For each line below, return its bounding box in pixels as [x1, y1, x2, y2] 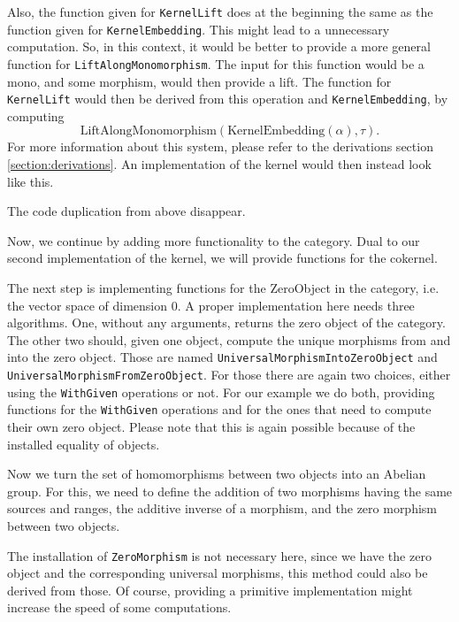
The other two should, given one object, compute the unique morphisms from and [7, 330, 451, 349]
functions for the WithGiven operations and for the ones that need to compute [7, 400, 432, 419]
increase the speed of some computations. [7, 598, 232, 617]
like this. [7, 172, 54, 190]
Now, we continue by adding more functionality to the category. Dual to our [7, 231, 420, 250]
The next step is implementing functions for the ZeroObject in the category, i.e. [7, 278, 440, 296]
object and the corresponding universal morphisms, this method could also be [7, 564, 428, 582]
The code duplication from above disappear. [7, 202, 246, 220]
